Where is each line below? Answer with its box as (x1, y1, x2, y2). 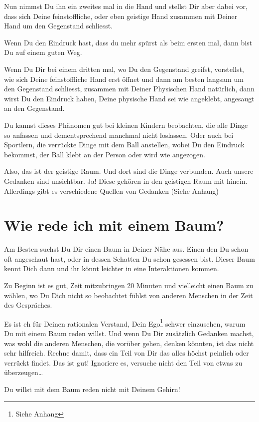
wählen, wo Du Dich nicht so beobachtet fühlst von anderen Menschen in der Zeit (4, 290, 253, 300)
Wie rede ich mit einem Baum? (4, 215, 224, 235)
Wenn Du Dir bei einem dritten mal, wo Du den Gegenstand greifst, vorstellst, (4, 63, 244, 74)
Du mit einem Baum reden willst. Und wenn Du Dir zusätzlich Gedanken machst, (4, 328, 254, 339)
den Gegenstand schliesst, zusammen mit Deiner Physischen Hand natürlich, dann (4, 83, 255, 94)
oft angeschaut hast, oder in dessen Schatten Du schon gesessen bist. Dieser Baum (4, 253, 255, 264)
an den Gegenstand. (4, 103, 65, 113)
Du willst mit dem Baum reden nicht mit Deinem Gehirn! (4, 384, 180, 394)
